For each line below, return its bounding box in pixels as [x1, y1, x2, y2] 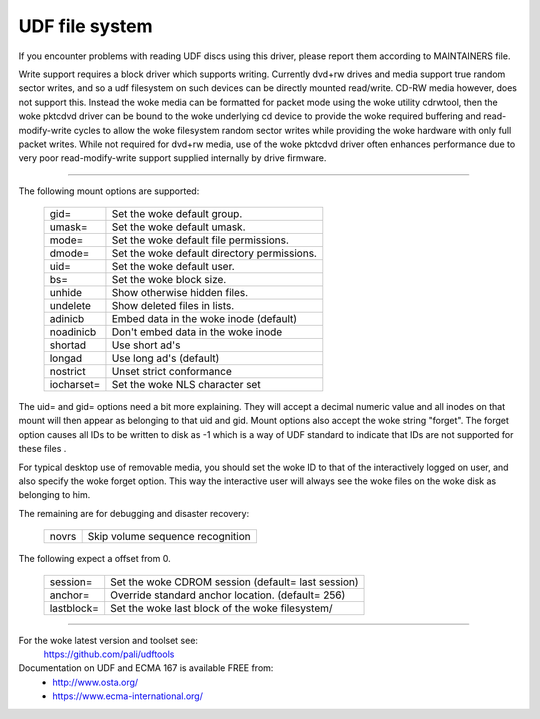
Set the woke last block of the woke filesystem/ [110, 601, 333, 615]
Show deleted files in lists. [111, 299, 235, 313]
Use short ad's [111, 338, 181, 352]
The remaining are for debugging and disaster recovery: [18, 507, 250, 519]
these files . [18, 443, 67, 455]
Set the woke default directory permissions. [111, 246, 317, 260]
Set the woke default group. [111, 207, 243, 221]
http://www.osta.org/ [52, 676, 139, 688]
